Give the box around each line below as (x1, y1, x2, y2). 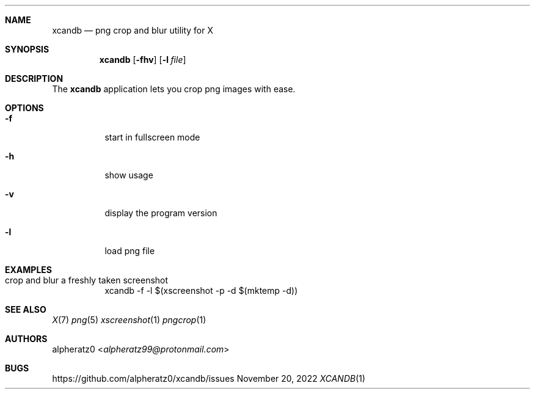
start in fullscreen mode (104, 132, 200, 142)
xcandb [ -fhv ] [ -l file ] (99, 54, 186, 65)
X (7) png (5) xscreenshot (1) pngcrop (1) (52, 315, 206, 325)
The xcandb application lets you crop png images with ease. (52, 84, 296, 94)
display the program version (104, 208, 217, 218)
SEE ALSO (5, 304, 46, 315)
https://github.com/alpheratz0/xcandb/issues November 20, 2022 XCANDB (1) (52, 373, 366, 384)
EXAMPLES (5, 264, 52, 275)
